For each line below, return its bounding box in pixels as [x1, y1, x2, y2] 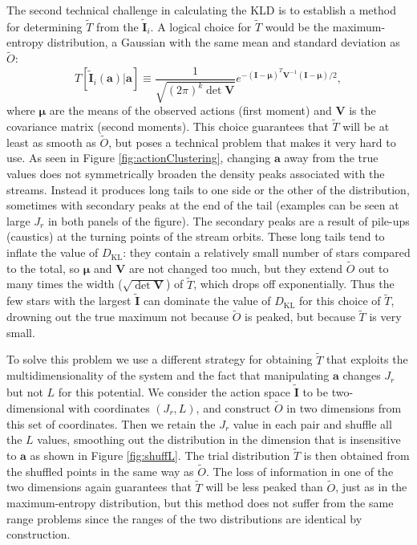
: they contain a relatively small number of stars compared [123, 244, 411, 261]
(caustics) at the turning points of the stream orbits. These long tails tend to [6, 228, 385, 245]
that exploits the [326, 351, 408, 368]
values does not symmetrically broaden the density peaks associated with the [6, 165, 385, 182]
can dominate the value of [143, 292, 271, 309]
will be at [342, 118, 390, 135]
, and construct [196, 399, 271, 416]
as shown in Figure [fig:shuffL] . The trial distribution [30, 446, 290, 463]
